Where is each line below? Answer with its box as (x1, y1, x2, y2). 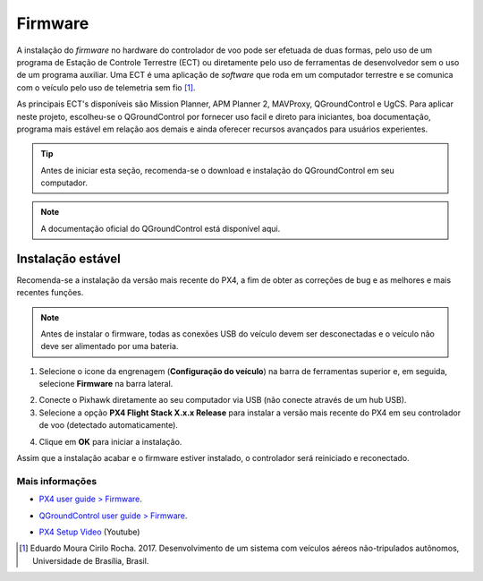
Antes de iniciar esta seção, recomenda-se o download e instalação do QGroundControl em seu (40, 165, 394, 175)
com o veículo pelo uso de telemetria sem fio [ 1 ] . (16, 81, 196, 93)
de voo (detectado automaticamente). (38, 420, 179, 431)
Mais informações (16, 474, 97, 487)
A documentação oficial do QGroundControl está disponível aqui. (40, 223, 281, 234)
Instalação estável (16, 251, 121, 266)
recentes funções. (16, 287, 84, 298)
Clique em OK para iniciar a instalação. (38, 436, 182, 447)
